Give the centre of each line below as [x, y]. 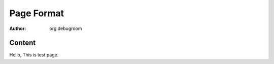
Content [23, 43]
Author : [18, 28]
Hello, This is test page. [34, 55]
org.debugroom [66, 28]
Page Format [37, 13]
